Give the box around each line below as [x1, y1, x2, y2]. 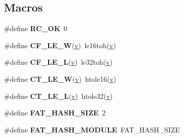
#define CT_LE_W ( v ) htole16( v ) [4, 73, 116, 84]
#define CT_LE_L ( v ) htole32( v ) [4, 90, 113, 101]
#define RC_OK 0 [4, 23, 68, 34]
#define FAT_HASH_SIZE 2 [4, 107, 106, 118]
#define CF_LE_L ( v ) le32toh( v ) [4, 57, 113, 67]
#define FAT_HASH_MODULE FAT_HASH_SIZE [4, 124, 180, 134]
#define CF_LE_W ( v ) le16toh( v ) [4, 40, 116, 50]
